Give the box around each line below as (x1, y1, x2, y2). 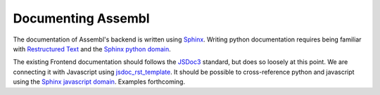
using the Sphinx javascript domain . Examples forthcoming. (13, 77, 186, 86)
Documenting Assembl (13, 11, 150, 26)
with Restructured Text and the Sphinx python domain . (13, 44, 172, 53)
